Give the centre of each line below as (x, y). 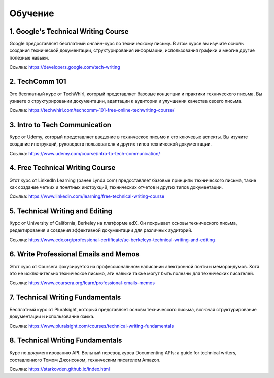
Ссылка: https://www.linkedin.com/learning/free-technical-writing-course (87, 196)
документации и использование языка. (52, 316)
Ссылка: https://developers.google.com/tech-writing (65, 67)
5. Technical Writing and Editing (61, 211)
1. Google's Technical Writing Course (69, 31)
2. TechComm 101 (38, 82)
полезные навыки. (29, 57)
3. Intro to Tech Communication (60, 125)
